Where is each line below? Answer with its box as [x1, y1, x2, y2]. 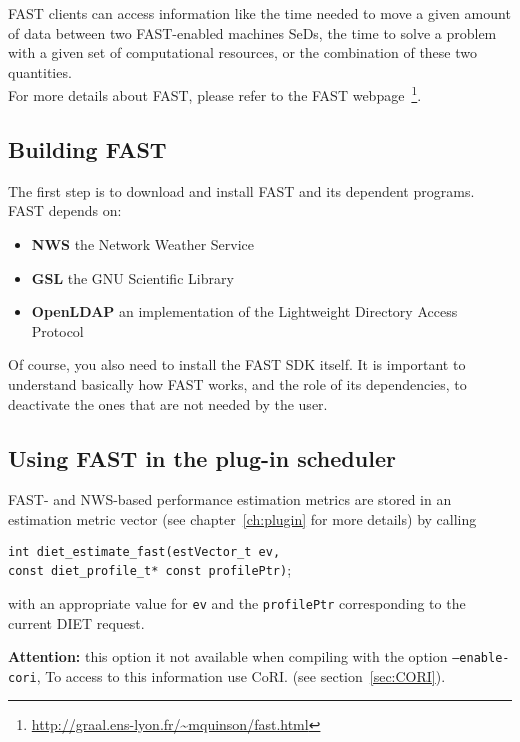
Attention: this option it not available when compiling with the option [8, 646, 448, 667]
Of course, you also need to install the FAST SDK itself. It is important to [8, 354, 466, 375]
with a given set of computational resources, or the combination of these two [8, 42, 477, 63]
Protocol [31, 320, 84, 341]
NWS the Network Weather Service [31, 234, 255, 255]
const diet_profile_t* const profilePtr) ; [8, 559, 292, 580]
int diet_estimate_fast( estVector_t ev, [8, 544, 281, 559]
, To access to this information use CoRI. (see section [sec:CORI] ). [36, 665, 446, 686]
